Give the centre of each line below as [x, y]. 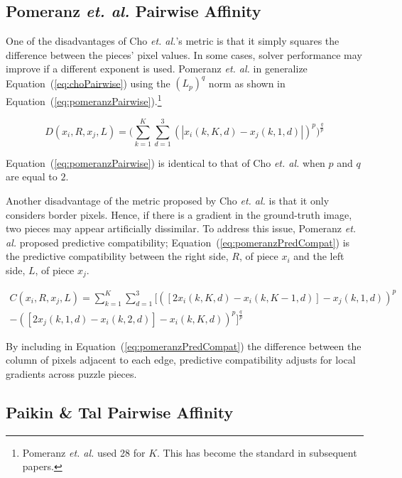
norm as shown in [247, 83]
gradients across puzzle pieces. [71, 373]
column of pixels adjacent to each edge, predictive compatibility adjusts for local [181, 360]
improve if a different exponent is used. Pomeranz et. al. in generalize [157, 69]
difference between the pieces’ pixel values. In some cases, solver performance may [184, 54]
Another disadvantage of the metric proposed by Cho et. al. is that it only [168, 201]
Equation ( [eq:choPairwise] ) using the [88, 83]
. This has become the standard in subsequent [257, 452]
